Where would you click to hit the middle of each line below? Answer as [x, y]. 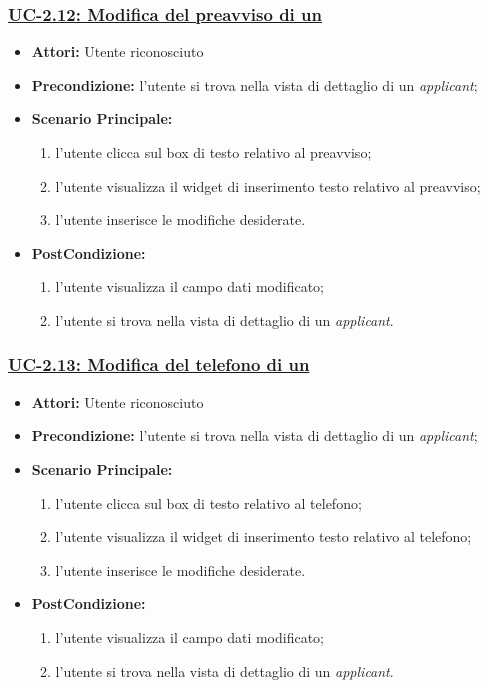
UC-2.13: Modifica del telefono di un [159, 364]
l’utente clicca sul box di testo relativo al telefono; [208, 502]
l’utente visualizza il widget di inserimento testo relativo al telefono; [263, 536]
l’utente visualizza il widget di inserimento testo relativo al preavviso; [268, 185]
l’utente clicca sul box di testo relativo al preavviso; [213, 152]
